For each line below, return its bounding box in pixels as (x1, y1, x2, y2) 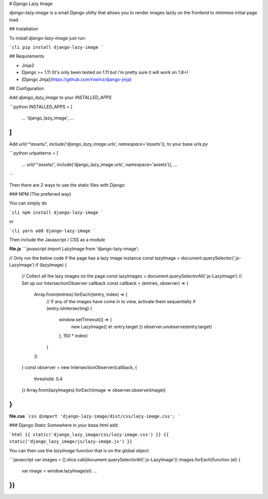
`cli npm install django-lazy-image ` (9, 209, 104, 215)
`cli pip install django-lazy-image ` (9, 44, 104, 50)
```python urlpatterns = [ (9, 150, 59, 156)
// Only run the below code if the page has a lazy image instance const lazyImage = (9, 255, 180, 261)
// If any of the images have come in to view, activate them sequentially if (46, 298, 196, 304)
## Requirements (9, 53, 45, 59)
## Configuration (9, 85, 44, 91)
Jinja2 (21, 62, 34, 68)
